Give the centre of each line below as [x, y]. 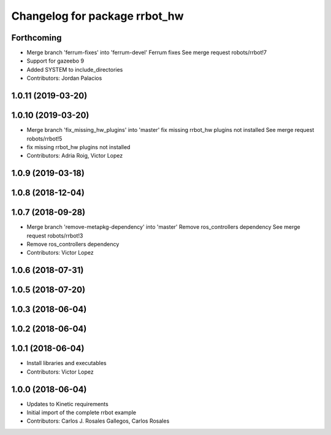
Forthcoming [36, 38]
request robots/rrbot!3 [55, 236]
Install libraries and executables [67, 363]
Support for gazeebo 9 [55, 61]
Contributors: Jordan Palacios [64, 78]
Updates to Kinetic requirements [67, 404]
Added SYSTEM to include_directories [75, 69]
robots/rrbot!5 [44, 139]
